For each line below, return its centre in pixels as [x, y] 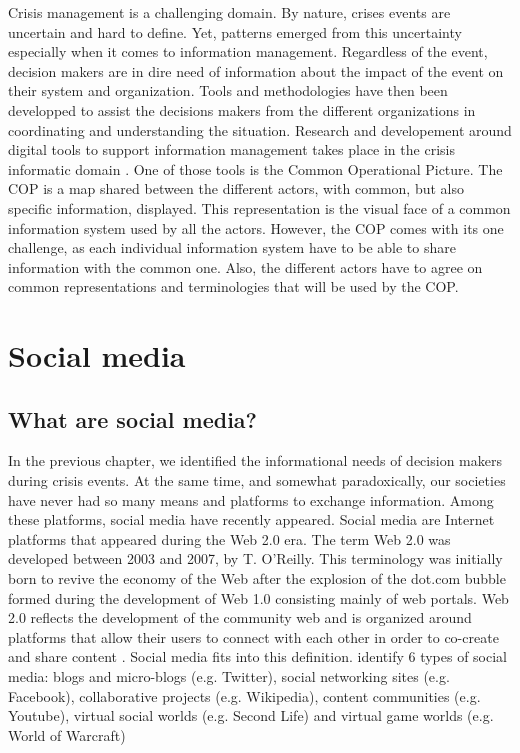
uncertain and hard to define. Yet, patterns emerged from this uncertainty [235, 31]
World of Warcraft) [67, 734]
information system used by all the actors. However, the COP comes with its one [256, 227]
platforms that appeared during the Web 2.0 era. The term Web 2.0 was [229, 538]
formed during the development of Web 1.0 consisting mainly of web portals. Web [258, 597]
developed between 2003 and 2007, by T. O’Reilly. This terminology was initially [255, 558]
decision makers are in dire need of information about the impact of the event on [256, 70]
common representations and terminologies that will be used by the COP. [233, 286]
